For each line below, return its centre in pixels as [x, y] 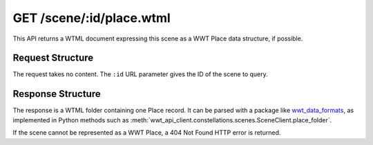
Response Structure [57, 94]
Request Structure [53, 58]
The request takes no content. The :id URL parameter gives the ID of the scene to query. [141, 74]
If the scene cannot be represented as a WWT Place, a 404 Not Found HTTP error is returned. [147, 133]
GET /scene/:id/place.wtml [92, 18]
